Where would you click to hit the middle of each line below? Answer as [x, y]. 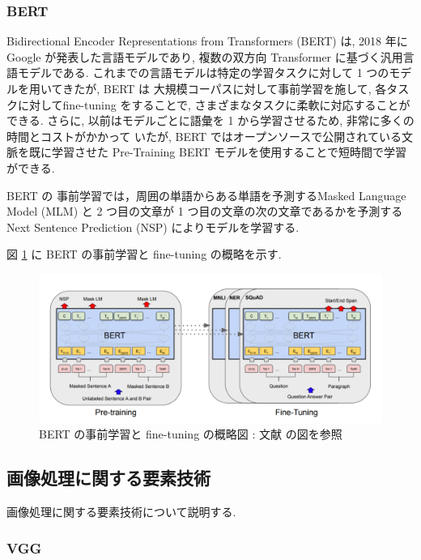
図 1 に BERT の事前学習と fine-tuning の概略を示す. [144, 254]
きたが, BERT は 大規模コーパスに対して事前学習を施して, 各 [225, 88]
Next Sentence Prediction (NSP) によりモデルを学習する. [153, 227]
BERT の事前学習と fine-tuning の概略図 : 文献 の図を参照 [191, 434]
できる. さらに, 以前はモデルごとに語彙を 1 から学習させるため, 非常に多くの [210, 120]
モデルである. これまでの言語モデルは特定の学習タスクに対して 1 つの [203, 73]
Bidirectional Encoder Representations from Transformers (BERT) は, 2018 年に [207, 41]
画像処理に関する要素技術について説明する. [121, 512]
